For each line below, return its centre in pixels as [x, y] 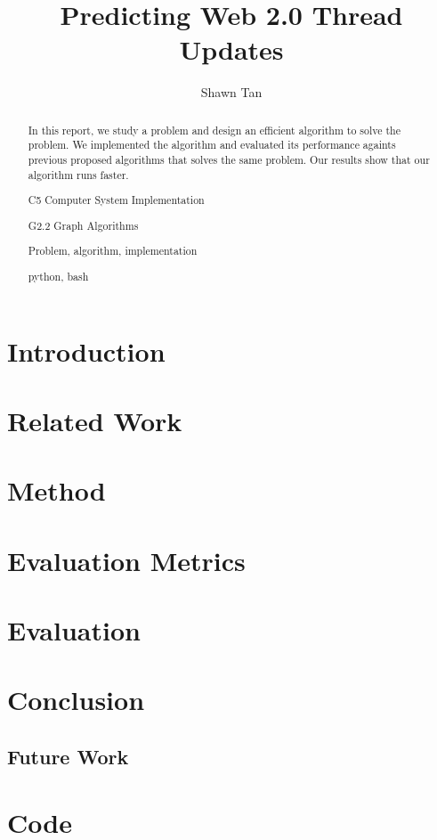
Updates [231, 49]
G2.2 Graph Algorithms [83, 225]
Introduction [86, 351]
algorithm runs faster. [78, 174]
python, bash [58, 276]
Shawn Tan [231, 92]
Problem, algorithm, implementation [113, 251]
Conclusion [76, 700]
